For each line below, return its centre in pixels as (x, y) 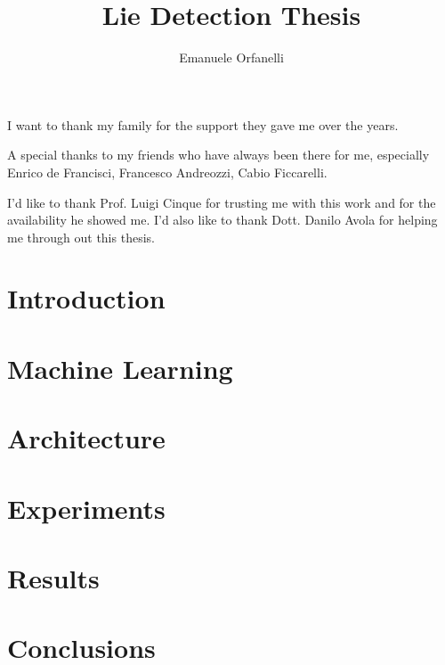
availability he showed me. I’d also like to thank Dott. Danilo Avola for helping (222, 220)
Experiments (86, 508)
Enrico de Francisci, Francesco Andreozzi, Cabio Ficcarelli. (167, 172)
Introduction (86, 298)
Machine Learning (120, 368)
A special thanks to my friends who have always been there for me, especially (218, 155)
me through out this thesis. (81, 237)
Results (53, 577)
